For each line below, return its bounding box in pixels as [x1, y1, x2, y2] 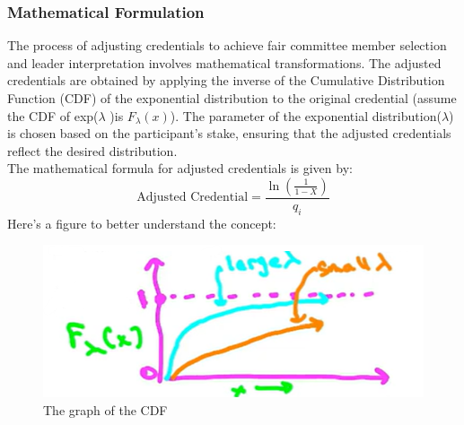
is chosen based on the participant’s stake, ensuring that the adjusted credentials [7, 124, 451, 143]
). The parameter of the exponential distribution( [170, 106, 442, 125]
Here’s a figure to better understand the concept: [7, 213, 276, 232]
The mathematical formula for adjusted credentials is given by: [7, 159, 353, 178]
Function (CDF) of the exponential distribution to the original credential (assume [7, 89, 457, 107]
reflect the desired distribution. [7, 141, 178, 160]
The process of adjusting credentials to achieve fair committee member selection [7, 36, 447, 55]
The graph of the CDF [43, 400, 168, 419]
